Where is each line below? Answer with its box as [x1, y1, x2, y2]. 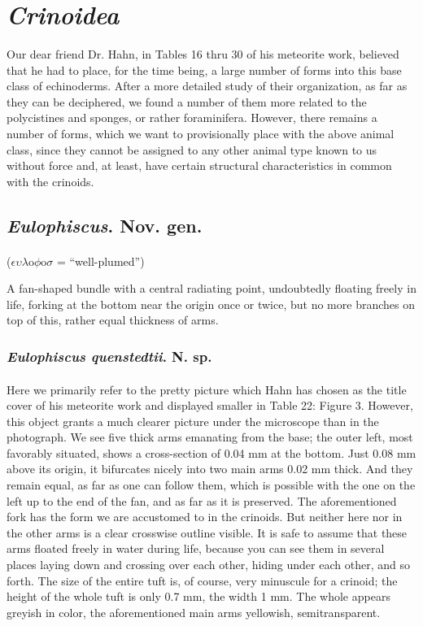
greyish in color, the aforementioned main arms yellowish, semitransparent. [7, 603, 381, 620]
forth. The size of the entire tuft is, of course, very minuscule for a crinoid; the [7, 572, 398, 589]
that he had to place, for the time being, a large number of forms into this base [7, 61, 402, 78]
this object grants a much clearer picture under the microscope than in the [7, 412, 379, 429]
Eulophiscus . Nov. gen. [7, 212, 203, 237]
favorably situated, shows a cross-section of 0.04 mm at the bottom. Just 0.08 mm [7, 444, 416, 461]
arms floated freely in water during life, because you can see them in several [7, 540, 385, 557]
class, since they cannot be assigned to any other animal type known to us [7, 141, 377, 158]
